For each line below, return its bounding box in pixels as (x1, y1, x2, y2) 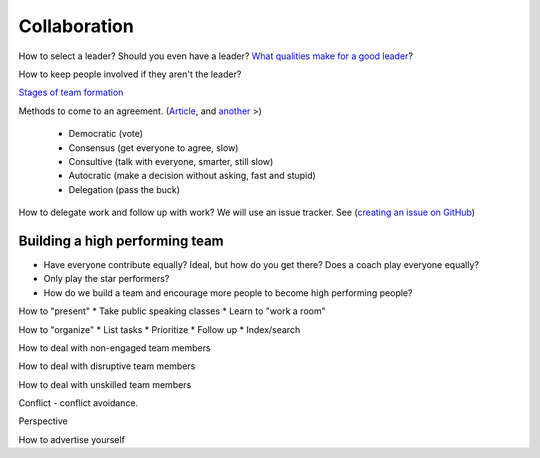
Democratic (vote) (68, 128, 144, 140)
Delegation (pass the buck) (68, 183, 180, 195)
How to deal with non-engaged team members (18, 341, 211, 354)
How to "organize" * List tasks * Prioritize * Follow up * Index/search (18, 323, 301, 335)
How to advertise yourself (18, 433, 125, 445)
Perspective (18, 415, 69, 427)
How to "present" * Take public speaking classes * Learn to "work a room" (18, 305, 326, 317)
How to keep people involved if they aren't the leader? (18, 68, 242, 80)
